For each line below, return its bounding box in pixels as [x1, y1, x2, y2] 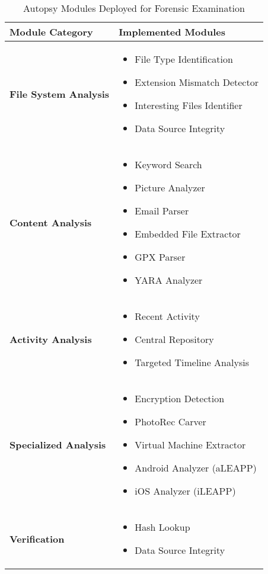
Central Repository [135, 332, 214, 346]
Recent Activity [135, 309, 200, 323]
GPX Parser [135, 250, 186, 264]
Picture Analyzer [135, 181, 205, 194]
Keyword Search [135, 158, 202, 171]
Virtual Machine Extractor [135, 438, 246, 451]
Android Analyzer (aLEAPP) [135, 461, 257, 474]
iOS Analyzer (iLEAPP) [135, 484, 236, 498]
